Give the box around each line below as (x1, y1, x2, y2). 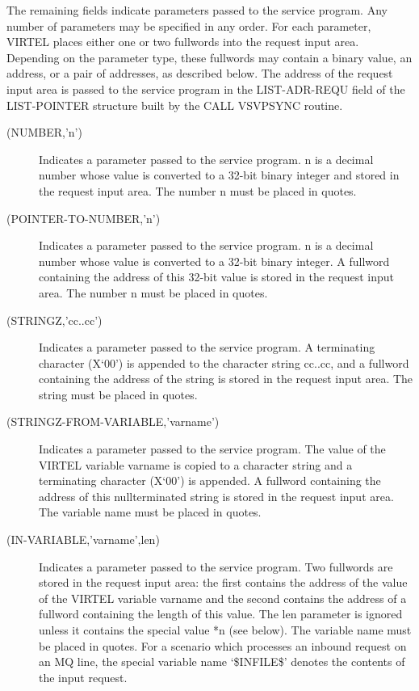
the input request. (39, 668, 128, 685)
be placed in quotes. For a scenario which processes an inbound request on (39, 637, 407, 654)
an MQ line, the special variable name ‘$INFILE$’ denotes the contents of (39, 653, 405, 670)
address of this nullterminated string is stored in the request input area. (39, 487, 394, 504)
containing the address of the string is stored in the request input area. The (39, 370, 413, 387)
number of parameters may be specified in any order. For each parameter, (6, 17, 371, 34)
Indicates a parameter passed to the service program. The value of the (39, 440, 386, 457)
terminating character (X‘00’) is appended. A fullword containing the (39, 472, 381, 489)
